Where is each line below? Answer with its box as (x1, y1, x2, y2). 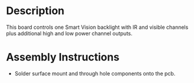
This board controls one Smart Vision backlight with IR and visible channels (6, 24, 189, 31)
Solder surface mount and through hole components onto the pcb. (14, 69, 176, 77)
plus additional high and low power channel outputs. (6, 29, 133, 36)
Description (6, 4, 65, 18)
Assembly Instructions (6, 51, 119, 64)
